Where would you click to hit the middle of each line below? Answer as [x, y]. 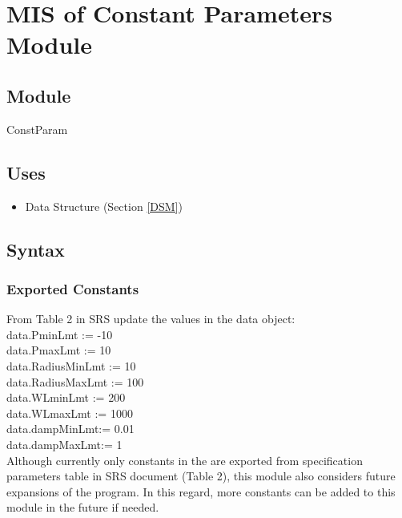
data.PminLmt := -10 [60, 334]
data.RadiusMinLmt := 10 [71, 365]
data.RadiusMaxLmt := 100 [75, 381]
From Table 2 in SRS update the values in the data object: [151, 319]
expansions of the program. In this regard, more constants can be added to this [201, 491]
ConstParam [37, 129]
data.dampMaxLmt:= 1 [64, 444]
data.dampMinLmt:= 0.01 [70, 429]
